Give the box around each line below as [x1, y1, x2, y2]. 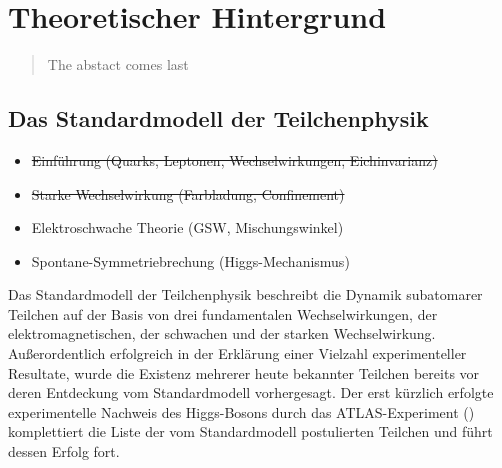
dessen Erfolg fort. [8, 441, 120, 462]
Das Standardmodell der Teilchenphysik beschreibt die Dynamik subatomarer [8, 284, 483, 305]
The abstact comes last [47, 54, 189, 75]
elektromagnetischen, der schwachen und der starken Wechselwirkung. [8, 323, 436, 344]
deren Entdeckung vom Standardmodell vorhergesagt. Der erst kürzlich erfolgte [8, 382, 494, 403]
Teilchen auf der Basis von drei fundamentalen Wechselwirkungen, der [8, 303, 438, 324]
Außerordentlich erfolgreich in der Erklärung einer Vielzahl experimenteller [8, 343, 467, 364]
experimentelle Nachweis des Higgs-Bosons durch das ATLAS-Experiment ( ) [8, 401, 475, 422]
